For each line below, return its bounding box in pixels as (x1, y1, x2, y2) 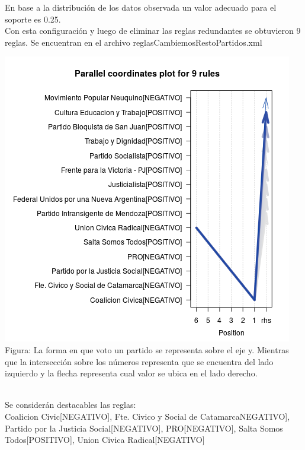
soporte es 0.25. (5, 12, 61, 25)
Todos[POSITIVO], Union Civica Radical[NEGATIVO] (5, 433, 205, 446)
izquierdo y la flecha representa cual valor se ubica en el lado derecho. (5, 367, 258, 379)
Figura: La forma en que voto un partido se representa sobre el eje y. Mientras (5, 343, 289, 356)
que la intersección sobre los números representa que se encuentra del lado (5, 355, 274, 367)
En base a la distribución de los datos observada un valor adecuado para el (5, 1, 277, 13)
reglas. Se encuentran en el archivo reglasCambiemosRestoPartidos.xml (5, 36, 262, 48)
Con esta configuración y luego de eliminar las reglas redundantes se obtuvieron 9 (5, 24, 301, 37)
